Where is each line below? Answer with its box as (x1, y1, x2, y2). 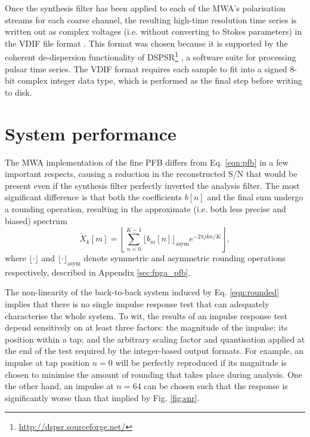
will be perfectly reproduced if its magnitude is (115, 356, 287, 369)
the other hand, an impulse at (5, 380, 114, 392)
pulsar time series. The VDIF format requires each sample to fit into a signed (5, 62, 287, 75)
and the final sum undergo (207, 191, 303, 203)
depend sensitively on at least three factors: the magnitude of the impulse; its (5, 321, 288, 334)
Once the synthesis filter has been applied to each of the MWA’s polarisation (5, 2, 286, 14)
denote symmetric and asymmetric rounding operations (83, 252, 286, 264)
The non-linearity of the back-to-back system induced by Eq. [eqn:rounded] (5, 286, 280, 298)
